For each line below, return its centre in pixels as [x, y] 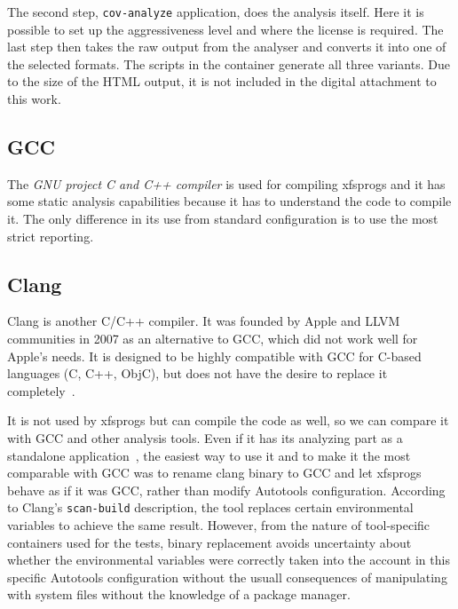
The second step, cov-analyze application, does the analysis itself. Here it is [216, 12]
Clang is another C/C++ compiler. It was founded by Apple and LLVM [204, 321]
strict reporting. [51, 236]
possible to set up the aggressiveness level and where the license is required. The [225, 29]
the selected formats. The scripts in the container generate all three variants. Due [229, 63]
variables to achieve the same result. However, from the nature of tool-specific [219, 525]
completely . [41, 390]
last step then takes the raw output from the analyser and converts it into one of [227, 47]
